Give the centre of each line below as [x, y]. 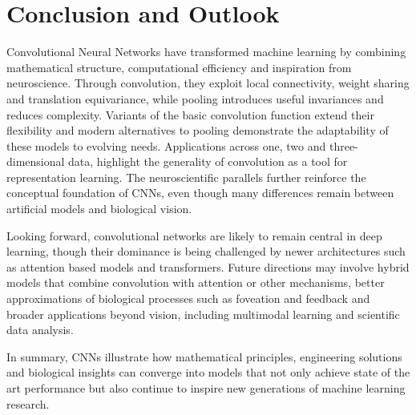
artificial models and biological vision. [99, 209]
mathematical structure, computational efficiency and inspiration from [179, 67]
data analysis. [40, 330]
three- [343, 145]
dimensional [36, 161]
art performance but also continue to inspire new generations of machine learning [206, 388]
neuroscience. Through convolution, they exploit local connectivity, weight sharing [208, 83]
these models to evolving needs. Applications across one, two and [166, 145]
